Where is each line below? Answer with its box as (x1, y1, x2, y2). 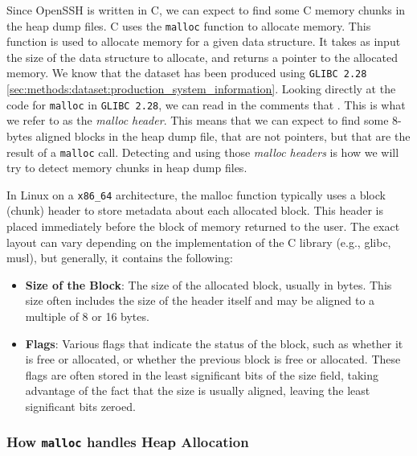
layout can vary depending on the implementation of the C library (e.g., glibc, (6, 233, 391, 250)
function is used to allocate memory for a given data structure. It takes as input (6, 33, 401, 50)
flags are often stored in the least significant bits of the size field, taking (25, 366, 378, 383)
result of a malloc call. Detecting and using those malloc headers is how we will (6, 143, 399, 160)
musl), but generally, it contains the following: (6, 249, 233, 266)
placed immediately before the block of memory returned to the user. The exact (6, 218, 400, 235)
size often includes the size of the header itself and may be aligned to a (25, 292, 375, 309)
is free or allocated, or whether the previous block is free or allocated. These (25, 351, 401, 368)
